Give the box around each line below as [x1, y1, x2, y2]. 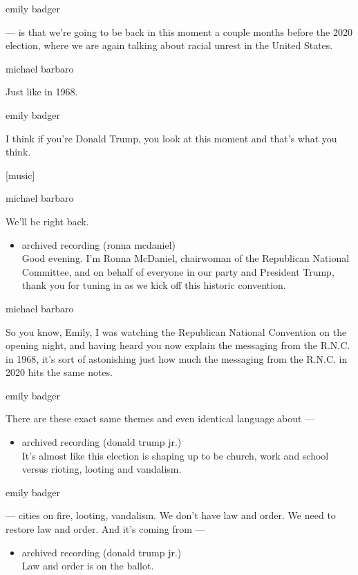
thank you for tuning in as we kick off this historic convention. [21, 278, 286, 292]
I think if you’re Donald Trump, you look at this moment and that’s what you [6, 131, 337, 145]
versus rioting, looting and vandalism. [21, 462, 182, 476]
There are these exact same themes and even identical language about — [6, 411, 315, 426]
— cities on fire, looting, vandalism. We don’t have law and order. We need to [6, 508, 336, 522]
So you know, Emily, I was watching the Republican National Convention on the [6, 324, 347, 339]
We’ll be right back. [6, 214, 89, 228]
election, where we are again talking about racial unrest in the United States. [6, 38, 333, 53]
